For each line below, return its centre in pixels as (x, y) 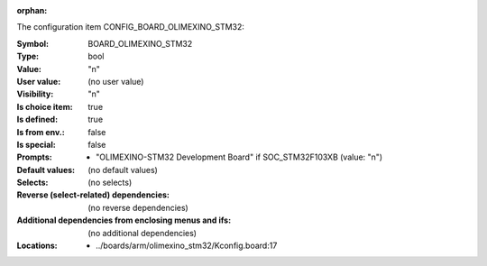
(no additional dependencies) (142, 233)
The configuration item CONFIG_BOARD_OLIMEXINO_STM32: (131, 27)
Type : (28, 56)
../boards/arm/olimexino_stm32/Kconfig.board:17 (187, 246)
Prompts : (35, 157)
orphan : (32, 10)
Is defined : (37, 119)
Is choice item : (45, 106)
